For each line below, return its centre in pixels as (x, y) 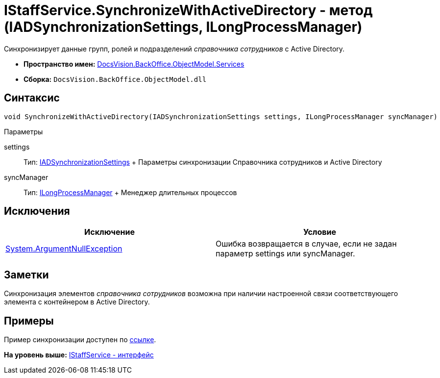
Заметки (26, 275)
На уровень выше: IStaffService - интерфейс (79, 355)
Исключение (110, 232)
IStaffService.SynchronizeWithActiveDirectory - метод (188, 10)
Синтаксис (32, 98)
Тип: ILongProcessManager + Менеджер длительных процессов (130, 192)
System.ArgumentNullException (64, 249)
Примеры (29, 321)
